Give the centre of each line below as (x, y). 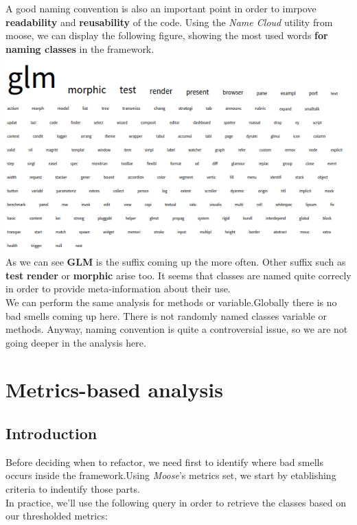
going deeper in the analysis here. (76, 342)
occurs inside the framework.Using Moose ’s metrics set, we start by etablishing (171, 475)
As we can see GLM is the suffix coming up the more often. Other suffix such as (176, 262)
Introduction (51, 433)
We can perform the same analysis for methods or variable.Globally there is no (171, 302)
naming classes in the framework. (80, 48)
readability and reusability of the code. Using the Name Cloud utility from (169, 22)
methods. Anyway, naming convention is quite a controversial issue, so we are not (177, 329)
